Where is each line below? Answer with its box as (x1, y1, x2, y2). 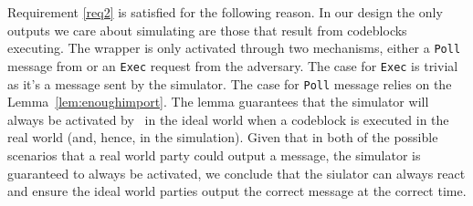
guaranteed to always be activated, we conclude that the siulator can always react (7, 163, 466, 182)
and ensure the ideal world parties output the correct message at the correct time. (7, 181, 467, 201)
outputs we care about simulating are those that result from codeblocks (7, 20, 407, 39)
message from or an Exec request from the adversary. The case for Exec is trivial (7, 56, 458, 75)
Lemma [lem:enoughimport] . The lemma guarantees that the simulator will (7, 92, 429, 111)
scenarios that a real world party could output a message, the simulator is (7, 145, 421, 164)
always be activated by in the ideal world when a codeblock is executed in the (7, 109, 449, 129)
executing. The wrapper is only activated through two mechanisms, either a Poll (7, 38, 461, 57)
